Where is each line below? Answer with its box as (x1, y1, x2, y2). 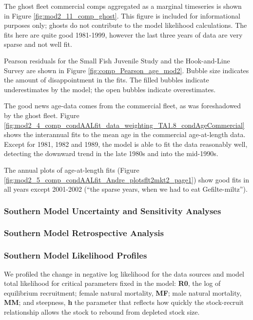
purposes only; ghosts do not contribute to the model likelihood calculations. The (4, 20, 247, 30)
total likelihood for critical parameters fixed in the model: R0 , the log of (4, 278, 221, 288)
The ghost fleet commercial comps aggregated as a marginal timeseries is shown (4, 1, 242, 11)
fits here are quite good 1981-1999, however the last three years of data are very (4, 29, 243, 40)
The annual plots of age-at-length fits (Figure (4, 164, 139, 175)
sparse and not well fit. (4, 39, 72, 49)
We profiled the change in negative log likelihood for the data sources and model (4, 268, 245, 279)
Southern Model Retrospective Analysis (4, 227, 164, 239)
